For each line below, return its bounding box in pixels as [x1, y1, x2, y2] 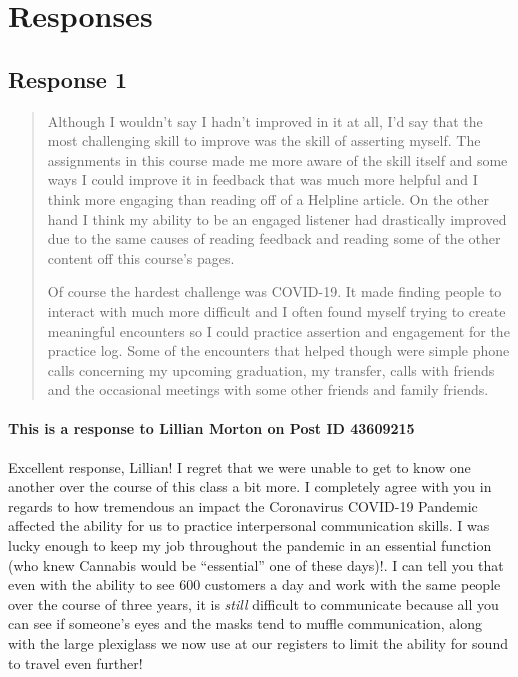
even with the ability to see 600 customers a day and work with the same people [8, 574, 501, 595]
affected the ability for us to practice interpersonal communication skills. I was [8, 515, 490, 536]
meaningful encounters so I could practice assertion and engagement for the [47, 320, 510, 341]
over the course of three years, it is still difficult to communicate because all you [8, 593, 499, 614]
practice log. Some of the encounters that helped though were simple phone [47, 340, 510, 361]
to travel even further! [8, 652, 143, 673]
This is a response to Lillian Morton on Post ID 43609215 [8, 418, 415, 439]
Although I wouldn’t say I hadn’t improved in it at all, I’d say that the [47, 110, 483, 131]
